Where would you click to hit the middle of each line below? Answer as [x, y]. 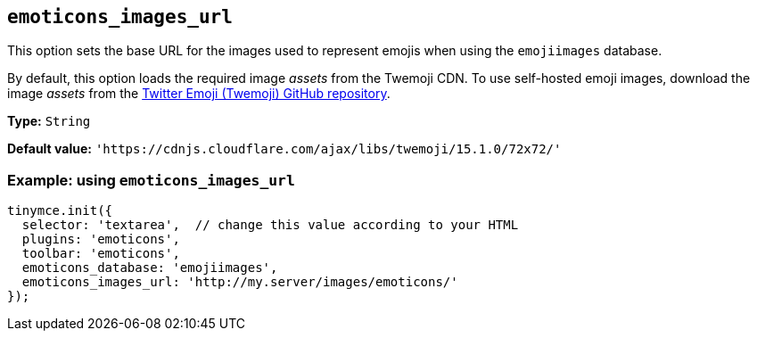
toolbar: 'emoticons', [101, 254]
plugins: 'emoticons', [101, 239]
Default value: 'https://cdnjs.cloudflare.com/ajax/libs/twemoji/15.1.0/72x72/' [284, 149]
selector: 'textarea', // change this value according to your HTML [270, 225]
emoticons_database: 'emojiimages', [150, 268]
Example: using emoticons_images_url [151, 180]
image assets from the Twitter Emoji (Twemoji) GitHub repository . [199, 94]
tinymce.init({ [60, 211]
